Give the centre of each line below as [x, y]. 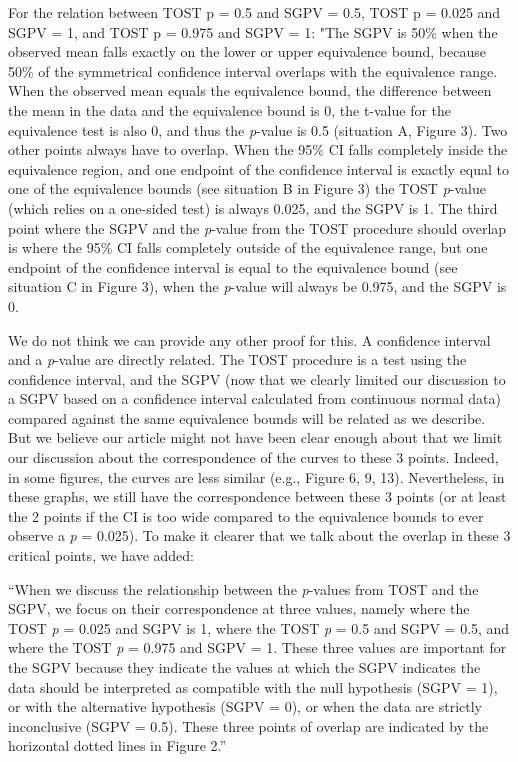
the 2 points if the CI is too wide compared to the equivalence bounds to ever [246, 515]
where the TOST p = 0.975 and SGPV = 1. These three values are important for [257, 647]
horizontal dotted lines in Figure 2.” [117, 745]
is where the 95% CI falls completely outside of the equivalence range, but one [248, 247]
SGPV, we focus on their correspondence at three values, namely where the [239, 608]
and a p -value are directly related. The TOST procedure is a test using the [237, 359]
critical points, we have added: [101, 555]
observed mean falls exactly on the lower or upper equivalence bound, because [247, 51]
